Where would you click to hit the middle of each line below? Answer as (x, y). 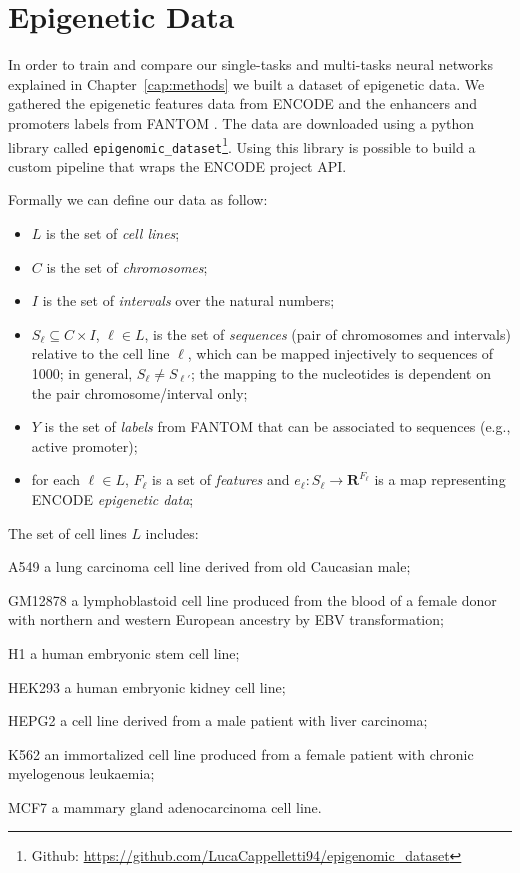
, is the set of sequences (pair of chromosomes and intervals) (327, 333)
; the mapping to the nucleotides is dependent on (341, 372)
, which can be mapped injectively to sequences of (340, 353)
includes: (172, 532)
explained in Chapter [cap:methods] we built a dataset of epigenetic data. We (246, 83)
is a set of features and (221, 479)
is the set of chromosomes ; (127, 266)
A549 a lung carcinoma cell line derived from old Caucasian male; (209, 566)
